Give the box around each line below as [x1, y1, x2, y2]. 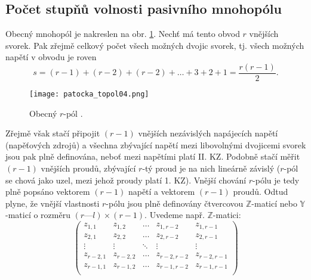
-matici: [213, 209, 241, 221]
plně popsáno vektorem [5, 185, 90, 198]
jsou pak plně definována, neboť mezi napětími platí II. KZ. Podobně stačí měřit [5, 150, 300, 163]
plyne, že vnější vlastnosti [5, 197, 100, 209]
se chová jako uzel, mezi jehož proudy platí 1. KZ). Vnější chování [5, 173, 247, 186]
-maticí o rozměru [5, 209, 70, 221]
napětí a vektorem [128, 185, 195, 198]
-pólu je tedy [253, 173, 300, 186]
